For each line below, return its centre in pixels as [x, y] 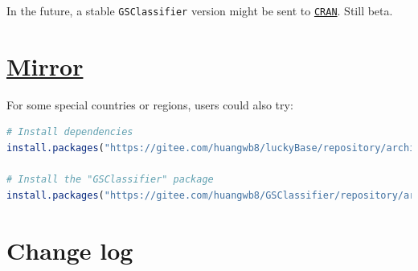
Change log [70, 250]
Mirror [45, 66]
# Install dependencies [70, 132]
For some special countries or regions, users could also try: [150, 104]
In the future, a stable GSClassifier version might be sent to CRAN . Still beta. [200, 10]
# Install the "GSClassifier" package [110, 180]
